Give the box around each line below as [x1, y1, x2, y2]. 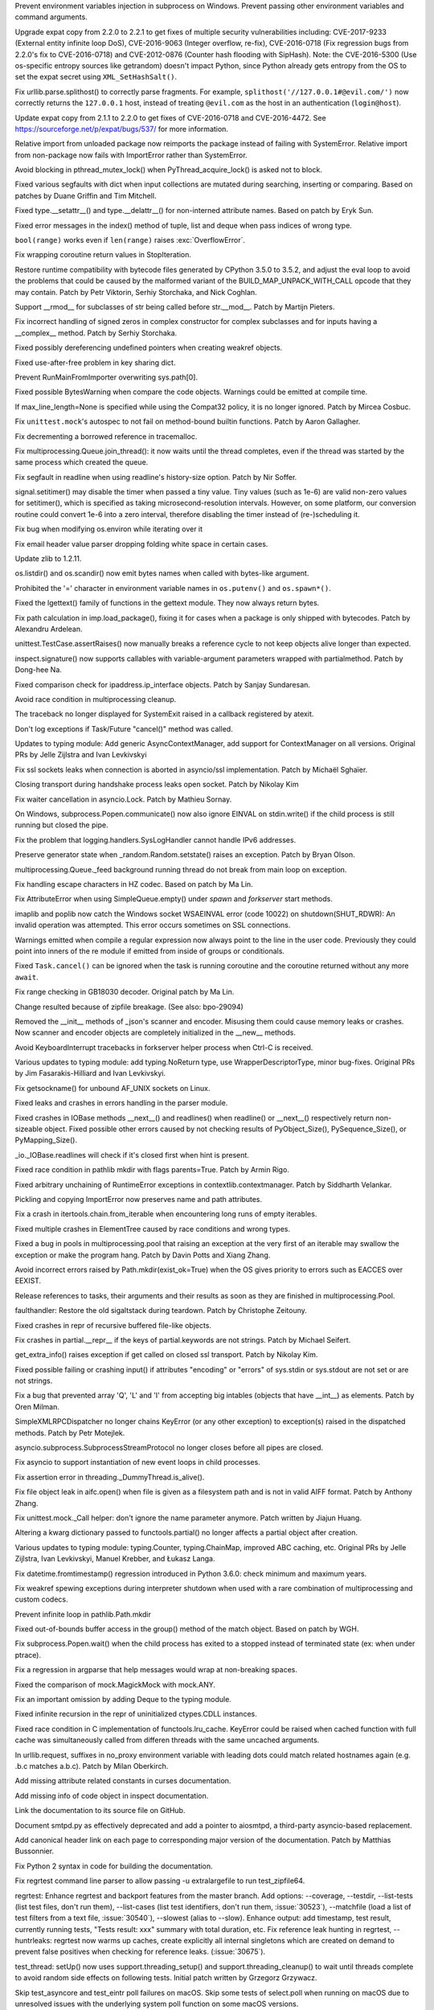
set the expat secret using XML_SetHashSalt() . [14, 72, 178, 82]
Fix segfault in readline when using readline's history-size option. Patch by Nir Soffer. [14, 472, 297, 482]
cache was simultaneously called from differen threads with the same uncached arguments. [14, 1735, 320, 1745]
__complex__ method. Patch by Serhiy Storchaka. [14, 328, 178, 338]
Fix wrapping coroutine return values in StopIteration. [14, 250, 192, 260]
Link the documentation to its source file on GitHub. [14, 1806, 186, 1815]
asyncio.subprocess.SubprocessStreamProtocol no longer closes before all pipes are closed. [14, 1443, 324, 1453]
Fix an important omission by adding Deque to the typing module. [14, 1695, 232, 1704]
